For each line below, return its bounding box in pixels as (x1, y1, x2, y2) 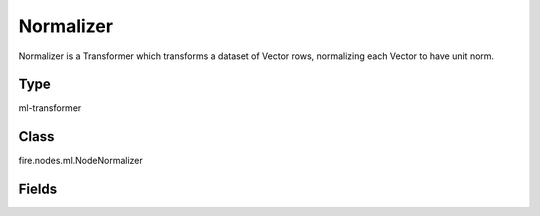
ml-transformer (18, 102, 82, 114)
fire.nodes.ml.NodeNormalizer (18, 155, 144, 167)
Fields (18, 181, 58, 198)
